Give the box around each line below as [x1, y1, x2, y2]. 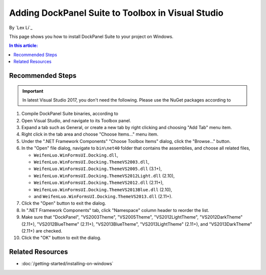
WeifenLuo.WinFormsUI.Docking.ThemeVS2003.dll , [33, 159, 150, 165]
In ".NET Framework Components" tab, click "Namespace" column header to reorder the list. [21, 207, 209, 213]
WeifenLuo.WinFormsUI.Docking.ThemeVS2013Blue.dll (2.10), [33, 186, 172, 192]
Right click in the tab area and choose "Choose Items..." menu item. [21, 131, 159, 137]
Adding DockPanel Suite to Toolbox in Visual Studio [9, 7, 224, 18]
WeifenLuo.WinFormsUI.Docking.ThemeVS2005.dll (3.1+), [33, 166, 162, 172]
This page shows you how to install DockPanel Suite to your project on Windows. [9, 34, 173, 39]
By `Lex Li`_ [9, 25, 33, 31]
